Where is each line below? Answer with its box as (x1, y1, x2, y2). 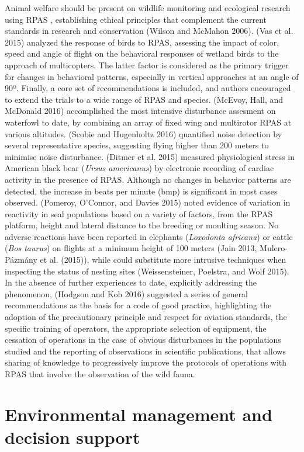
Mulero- (260, 242, 288, 254)
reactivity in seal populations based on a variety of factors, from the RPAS (5, 207, 273, 220)
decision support (5, 425, 140, 448)
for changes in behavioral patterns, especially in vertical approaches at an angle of (5, 70, 299, 82)
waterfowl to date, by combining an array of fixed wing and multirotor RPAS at (5, 116, 292, 128)
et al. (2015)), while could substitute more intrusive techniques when (40, 253, 286, 266)
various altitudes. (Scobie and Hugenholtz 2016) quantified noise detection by (5, 127, 282, 140)
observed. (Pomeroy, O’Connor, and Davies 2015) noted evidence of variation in (5, 196, 291, 208)
